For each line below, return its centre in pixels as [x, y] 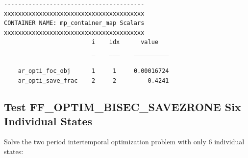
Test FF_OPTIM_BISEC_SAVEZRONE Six [123, 106]
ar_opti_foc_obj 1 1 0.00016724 [93, 71]
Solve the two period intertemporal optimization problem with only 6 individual [124, 141]
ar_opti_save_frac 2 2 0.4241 [93, 80]
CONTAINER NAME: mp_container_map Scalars [74, 23]
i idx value [125, 42]
